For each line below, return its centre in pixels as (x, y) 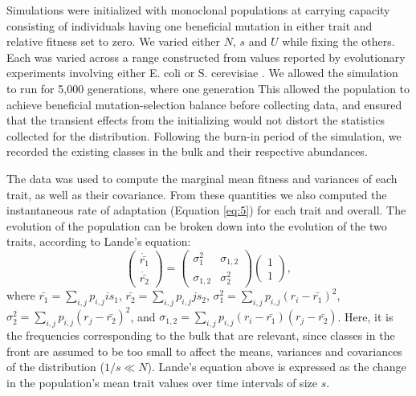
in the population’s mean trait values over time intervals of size (162, 382)
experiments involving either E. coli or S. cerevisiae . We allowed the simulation (202, 73)
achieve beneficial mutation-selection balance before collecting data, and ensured (204, 104)
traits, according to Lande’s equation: (99, 241)
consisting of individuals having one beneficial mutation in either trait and (190, 25)
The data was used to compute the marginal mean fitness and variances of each (202, 178)
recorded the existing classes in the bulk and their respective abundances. (187, 151)
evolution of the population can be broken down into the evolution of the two (197, 225)
